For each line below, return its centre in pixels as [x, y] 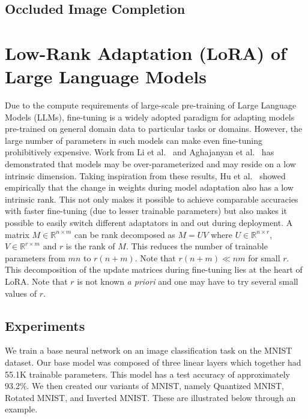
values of [21, 293]
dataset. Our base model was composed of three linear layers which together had [153, 362]
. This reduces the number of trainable [197, 246]
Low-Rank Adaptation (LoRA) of [146, 52]
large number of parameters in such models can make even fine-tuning [134, 140]
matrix [17, 234]
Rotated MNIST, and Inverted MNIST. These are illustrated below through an [150, 397]
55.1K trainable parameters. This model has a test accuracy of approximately [147, 374]
